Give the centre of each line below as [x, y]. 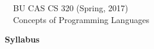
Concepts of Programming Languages [81, 19]
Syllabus [22, 39]
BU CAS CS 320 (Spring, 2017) [70, 8]
